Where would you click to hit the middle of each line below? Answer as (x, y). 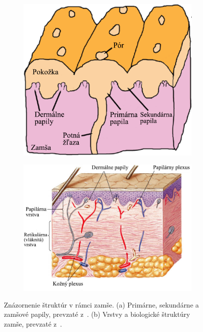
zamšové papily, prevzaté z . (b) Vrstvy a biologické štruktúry (97, 314)
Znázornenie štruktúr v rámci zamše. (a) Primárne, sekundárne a (101, 304)
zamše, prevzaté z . (33, 324)
